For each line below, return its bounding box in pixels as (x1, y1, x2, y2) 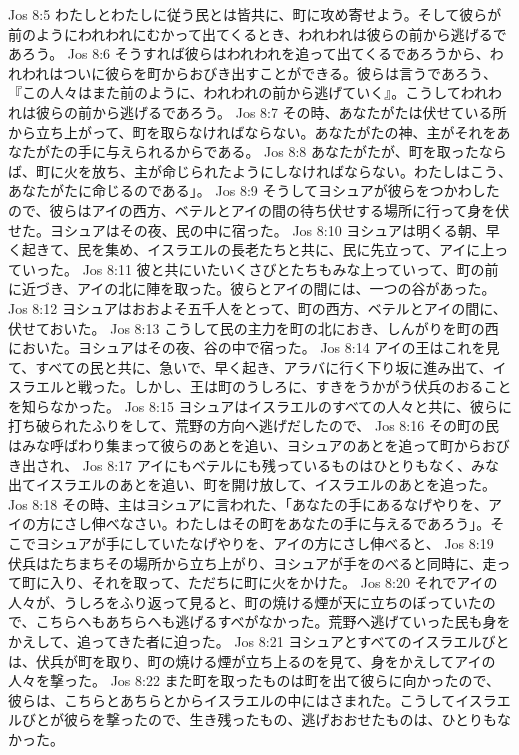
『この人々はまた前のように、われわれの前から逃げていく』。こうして (8, 82, 461, 103)
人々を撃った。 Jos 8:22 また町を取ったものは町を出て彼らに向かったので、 (8, 670, 501, 691)
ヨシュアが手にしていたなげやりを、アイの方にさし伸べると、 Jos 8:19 (35, 533, 494, 554)
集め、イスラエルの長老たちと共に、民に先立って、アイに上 (105, 239, 495, 260)
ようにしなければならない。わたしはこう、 (231, 160, 512, 181)
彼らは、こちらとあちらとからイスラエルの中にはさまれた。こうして (8, 689, 456, 710)
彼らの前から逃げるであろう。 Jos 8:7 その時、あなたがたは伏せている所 (35, 101, 507, 122)
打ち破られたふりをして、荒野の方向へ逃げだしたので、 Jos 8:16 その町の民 (8, 415, 499, 436)
